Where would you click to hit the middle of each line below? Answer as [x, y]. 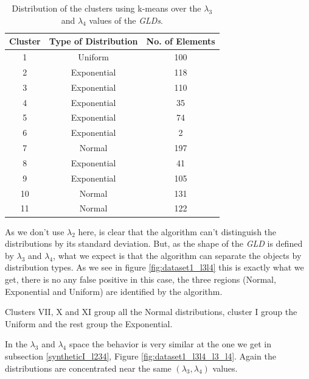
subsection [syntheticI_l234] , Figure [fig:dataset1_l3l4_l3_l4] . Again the [141, 356]
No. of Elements [181, 41]
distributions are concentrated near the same [88, 368]
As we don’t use [35, 231]
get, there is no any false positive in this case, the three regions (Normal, [141, 279]
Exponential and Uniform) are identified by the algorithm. [114, 291]
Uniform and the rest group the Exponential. [89, 323]
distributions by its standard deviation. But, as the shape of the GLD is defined [154, 243]
